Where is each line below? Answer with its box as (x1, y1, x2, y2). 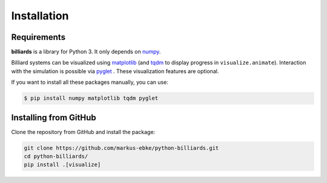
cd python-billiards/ (24, 153, 88, 160)
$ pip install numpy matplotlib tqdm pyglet (24, 95, 159, 102)
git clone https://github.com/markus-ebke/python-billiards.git (24, 144, 219, 151)
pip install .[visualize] (24, 161, 101, 169)
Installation (11, 9, 69, 22)
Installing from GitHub (11, 112, 96, 123)
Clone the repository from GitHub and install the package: (11, 128, 156, 135)
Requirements (11, 32, 66, 42)
